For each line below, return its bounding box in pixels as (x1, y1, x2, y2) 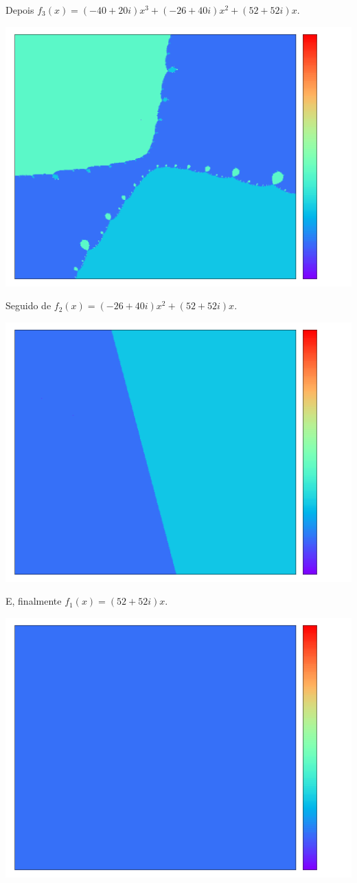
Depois (5, 3, 34, 16)
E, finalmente (5, 594, 62, 608)
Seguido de (5, 298, 51, 313)
